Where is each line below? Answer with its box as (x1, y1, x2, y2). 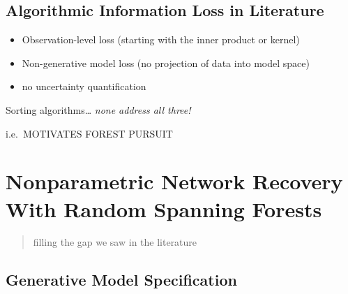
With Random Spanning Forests (6, 194, 322, 223)
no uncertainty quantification (22, 79, 146, 94)
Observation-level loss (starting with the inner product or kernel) (22, 32, 300, 47)
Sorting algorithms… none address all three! (6, 102, 191, 117)
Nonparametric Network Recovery (6, 167, 343, 196)
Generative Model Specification (6, 269, 237, 291)
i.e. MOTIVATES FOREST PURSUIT (6, 126, 173, 140)
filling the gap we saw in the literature (33, 235, 197, 249)
